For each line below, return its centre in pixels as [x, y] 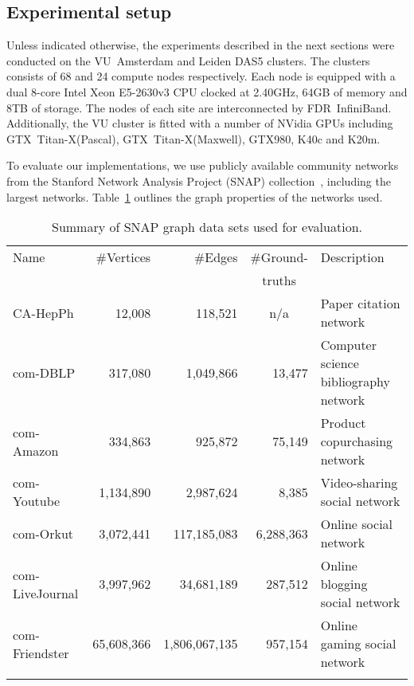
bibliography [355, 382]
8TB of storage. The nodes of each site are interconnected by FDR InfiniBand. [199, 107]
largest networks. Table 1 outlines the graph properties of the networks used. [195, 196]
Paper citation [360, 304]
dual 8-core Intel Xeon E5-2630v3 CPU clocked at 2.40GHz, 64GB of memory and [207, 91]
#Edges [216, 257]
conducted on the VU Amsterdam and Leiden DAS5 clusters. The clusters [188, 60]
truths [279, 280]
